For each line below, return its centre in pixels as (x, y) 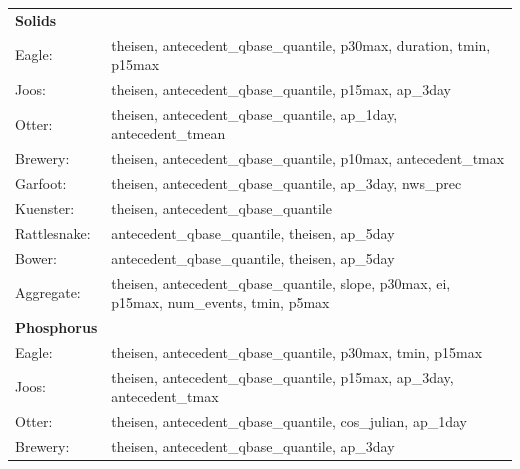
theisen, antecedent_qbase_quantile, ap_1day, (254, 113)
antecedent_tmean (168, 133)
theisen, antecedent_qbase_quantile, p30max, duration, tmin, (301, 44)
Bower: (36, 257)
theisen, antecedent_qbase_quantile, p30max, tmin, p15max (297, 351)
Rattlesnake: (53, 232)
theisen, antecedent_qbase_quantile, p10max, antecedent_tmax (308, 158)
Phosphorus (56, 326)
